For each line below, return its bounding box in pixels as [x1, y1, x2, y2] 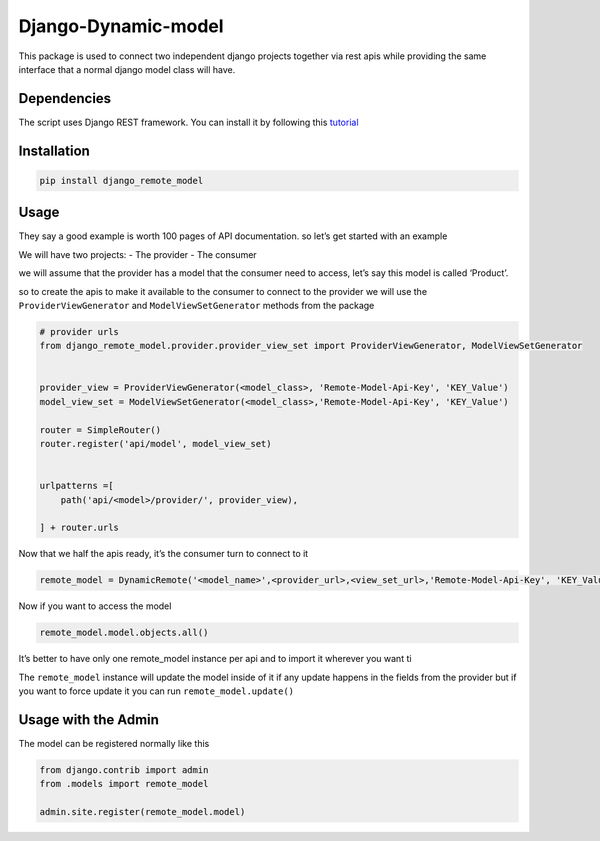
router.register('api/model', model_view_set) [39, 438, 272, 450]
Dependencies [18, 90, 112, 107]
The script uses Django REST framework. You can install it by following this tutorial [18, 116, 359, 128]
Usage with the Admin [18, 711, 160, 728]
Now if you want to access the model [18, 600, 172, 612]
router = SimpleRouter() [39, 424, 162, 435]
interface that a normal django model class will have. [18, 63, 236, 75]
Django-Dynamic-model [18, 15, 224, 37]
